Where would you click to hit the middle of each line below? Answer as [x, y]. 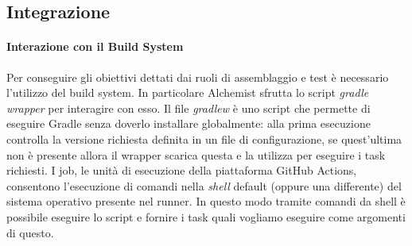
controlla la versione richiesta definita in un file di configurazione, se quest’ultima [204, 138]
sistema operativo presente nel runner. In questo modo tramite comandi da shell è [206, 201]
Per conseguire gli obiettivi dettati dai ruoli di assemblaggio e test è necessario [198, 77]
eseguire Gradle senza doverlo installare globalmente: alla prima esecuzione [189, 123]
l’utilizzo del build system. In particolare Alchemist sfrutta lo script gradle [188, 92]
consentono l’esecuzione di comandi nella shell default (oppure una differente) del [204, 185]
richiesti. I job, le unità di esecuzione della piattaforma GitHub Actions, [182, 170]
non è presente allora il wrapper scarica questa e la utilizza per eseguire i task [196, 154]
